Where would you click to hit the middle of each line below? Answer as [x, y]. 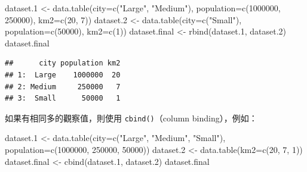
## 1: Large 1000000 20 [63, 75]
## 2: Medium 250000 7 [63, 87]
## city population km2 [63, 63]
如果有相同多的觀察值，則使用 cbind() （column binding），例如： [131, 118]
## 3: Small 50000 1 [63, 98]
